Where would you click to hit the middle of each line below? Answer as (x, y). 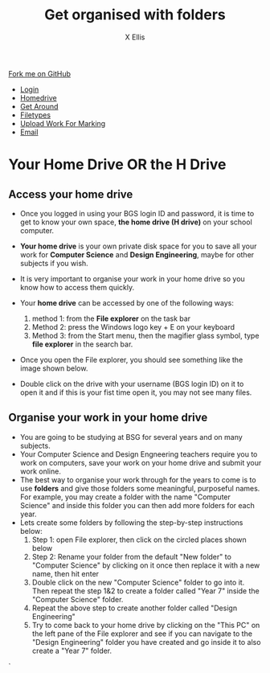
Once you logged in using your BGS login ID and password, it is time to (137, 213)
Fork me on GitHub (39, 73)
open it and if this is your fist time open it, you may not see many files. (136, 392)
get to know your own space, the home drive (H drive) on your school (136, 222)
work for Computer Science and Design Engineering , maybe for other (137, 254)
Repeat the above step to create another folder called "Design (135, 608)
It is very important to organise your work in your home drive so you (132, 278)
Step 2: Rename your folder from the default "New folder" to (131, 556)
